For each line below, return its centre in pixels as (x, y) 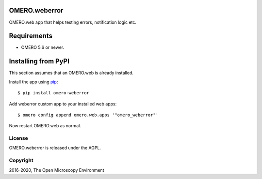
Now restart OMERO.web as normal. (45, 126)
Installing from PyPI (39, 61)
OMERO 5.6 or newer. (43, 47)
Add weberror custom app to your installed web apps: (63, 104)
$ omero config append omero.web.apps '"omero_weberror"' (88, 115)
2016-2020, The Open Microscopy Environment (57, 170)
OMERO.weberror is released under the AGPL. (55, 148)
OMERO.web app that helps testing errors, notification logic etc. (73, 22)
